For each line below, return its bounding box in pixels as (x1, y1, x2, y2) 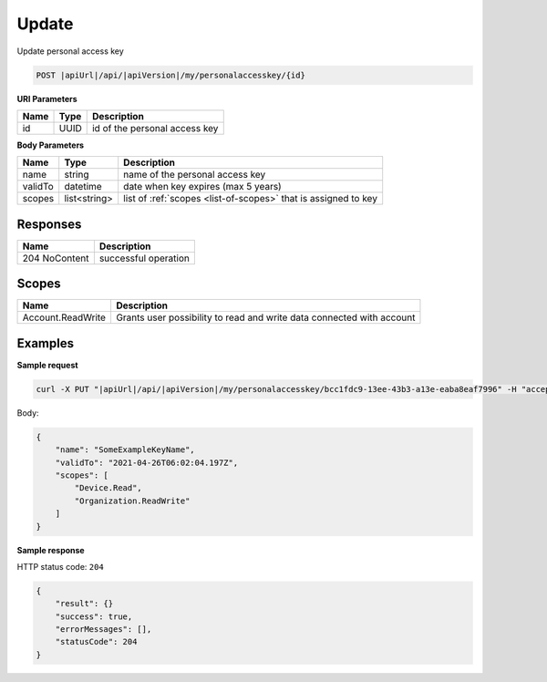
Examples (16, 336, 75, 351)
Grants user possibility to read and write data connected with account (115, 311, 416, 324)
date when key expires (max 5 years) (123, 181, 282, 193)
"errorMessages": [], (55, 625, 152, 635)
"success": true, (55, 611, 133, 622)
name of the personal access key (123, 169, 266, 181)
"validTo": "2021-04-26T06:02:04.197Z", (55, 457, 239, 468)
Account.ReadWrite (22, 311, 107, 324)
